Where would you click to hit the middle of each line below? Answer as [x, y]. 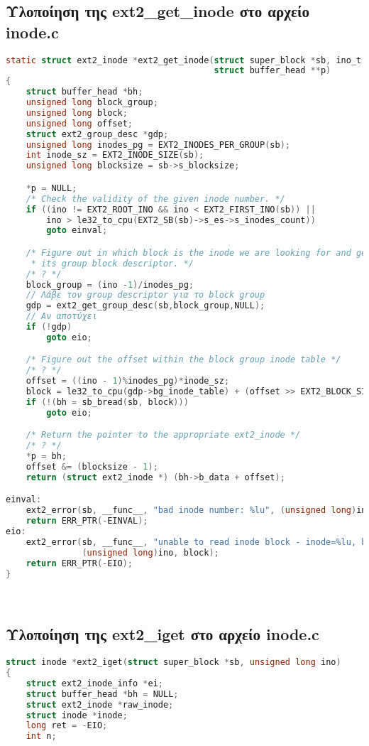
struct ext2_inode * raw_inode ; [100, 704]
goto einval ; [77, 231]
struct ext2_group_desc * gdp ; [97, 134]
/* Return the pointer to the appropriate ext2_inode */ [163, 435]
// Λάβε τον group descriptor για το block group [145, 295]
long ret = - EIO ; [67, 726]
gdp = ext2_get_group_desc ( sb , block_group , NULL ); [145, 306]
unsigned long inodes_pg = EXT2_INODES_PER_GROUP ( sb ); [158, 145]
